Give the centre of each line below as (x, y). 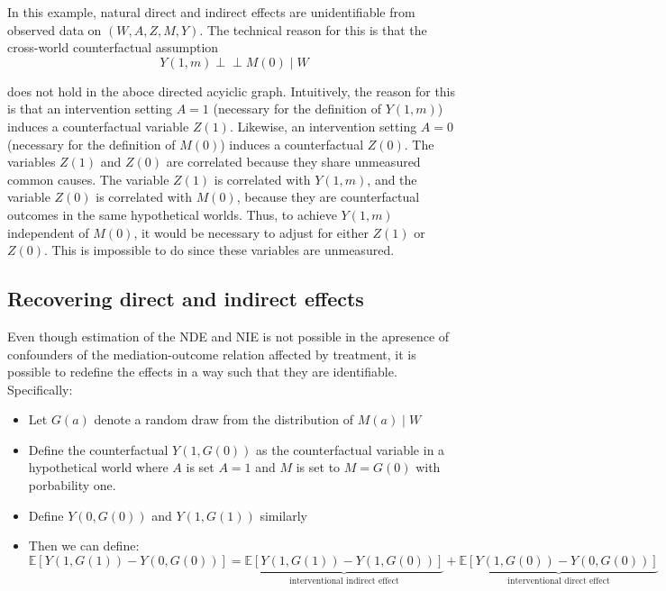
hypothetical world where (98, 467)
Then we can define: (84, 546)
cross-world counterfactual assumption (113, 47)
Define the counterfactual (98, 449)
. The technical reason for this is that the (313, 29)
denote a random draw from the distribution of (224, 419)
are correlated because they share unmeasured (293, 162)
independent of (48, 232)
